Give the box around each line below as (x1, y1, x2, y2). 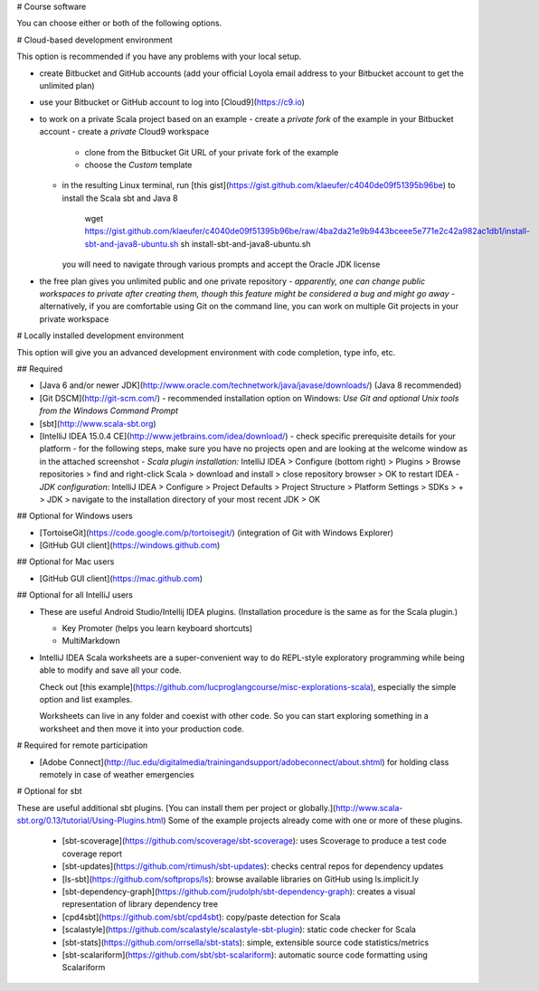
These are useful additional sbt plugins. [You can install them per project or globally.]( (16, 802, 336, 813)
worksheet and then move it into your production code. (39, 723, 244, 734)
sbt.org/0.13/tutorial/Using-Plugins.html (16, 815, 164, 826)
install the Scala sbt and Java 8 (61, 193, 178, 203)
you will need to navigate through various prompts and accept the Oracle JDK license (61, 259, 381, 270)
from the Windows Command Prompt (39, 405, 179, 416)
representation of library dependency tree (61, 899, 219, 910)
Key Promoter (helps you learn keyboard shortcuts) (61, 623, 253, 634)
